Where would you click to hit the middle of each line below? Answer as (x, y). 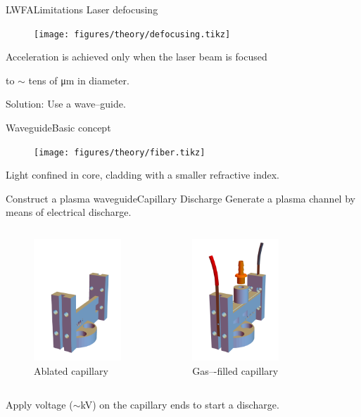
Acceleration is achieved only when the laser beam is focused (137, 57)
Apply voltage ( (39, 404)
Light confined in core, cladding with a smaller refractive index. (142, 175)
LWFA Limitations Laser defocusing (82, 9)
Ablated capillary (71, 370)
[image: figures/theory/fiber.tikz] (120, 152)
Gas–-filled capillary (235, 370)
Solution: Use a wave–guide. (66, 104)
